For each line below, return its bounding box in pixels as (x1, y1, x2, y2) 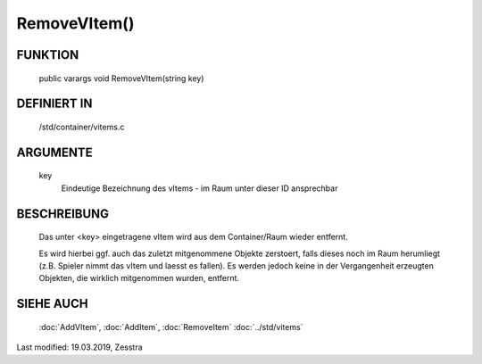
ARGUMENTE (16, 145, 93, 160)
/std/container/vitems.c (38, 121, 125, 132)
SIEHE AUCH (16, 296, 88, 311)
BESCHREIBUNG (16, 206, 110, 221)
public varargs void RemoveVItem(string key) (38, 72, 204, 84)
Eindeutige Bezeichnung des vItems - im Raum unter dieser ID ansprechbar (61, 183, 338, 194)
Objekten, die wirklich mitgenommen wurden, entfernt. (38, 273, 240, 284)
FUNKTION (16, 47, 79, 62)
